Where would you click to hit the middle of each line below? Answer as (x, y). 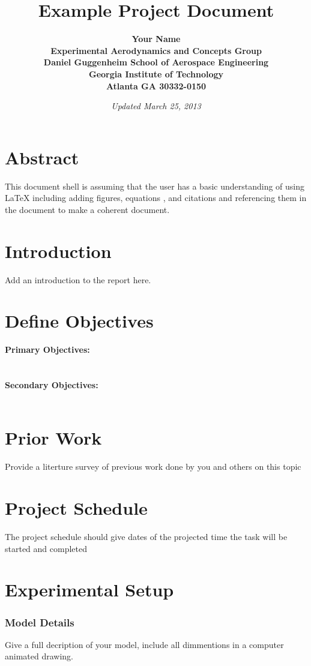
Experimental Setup (89, 589)
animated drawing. (39, 656)
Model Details (40, 622)
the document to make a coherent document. (87, 209)
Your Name (156, 39)
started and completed (46, 548)
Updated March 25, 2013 (156, 106)
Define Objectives (79, 321)
